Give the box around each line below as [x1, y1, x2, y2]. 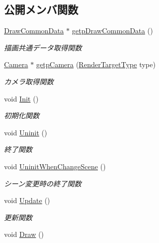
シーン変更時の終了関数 [4, 178, 82, 188]
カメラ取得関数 [4, 76, 54, 86]
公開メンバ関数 [4, 2, 78, 17]
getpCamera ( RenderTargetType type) [36, 59, 156, 70]
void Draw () [4, 229, 44, 239]
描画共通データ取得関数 [4, 42, 82, 53]
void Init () [4, 93, 39, 104]
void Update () [4, 195, 50, 206]
